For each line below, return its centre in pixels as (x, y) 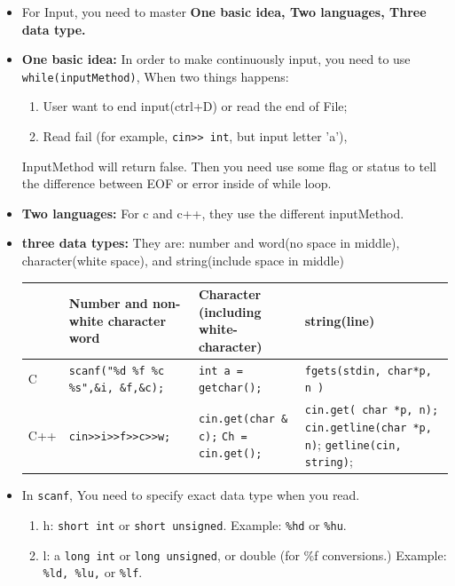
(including (230, 311)
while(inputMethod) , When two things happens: (155, 76)
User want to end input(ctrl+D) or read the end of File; (195, 106)
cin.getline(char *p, (368, 428)
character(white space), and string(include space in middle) (183, 261)
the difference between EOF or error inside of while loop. (177, 183)
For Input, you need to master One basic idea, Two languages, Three (224, 12)
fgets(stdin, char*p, (368, 371)
